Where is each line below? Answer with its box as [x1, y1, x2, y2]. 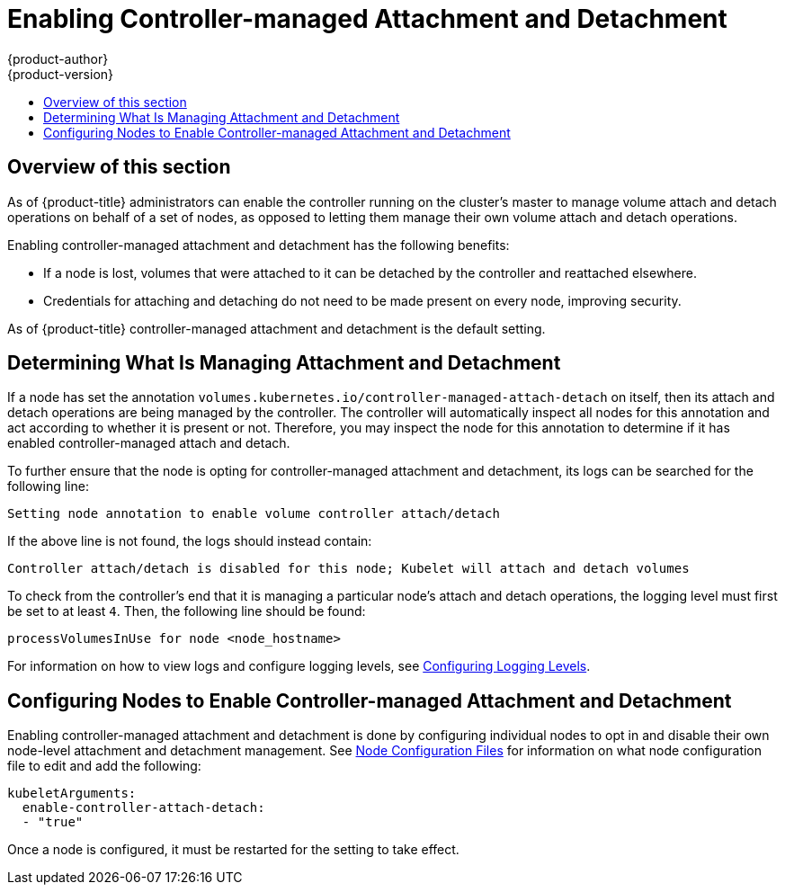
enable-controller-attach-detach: [22, 800, 265, 816]
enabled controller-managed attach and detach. [7, 435, 290, 451]
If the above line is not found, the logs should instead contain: [7, 533, 372, 549]
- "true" [22, 815, 84, 830]
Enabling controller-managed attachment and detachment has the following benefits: [7, 236, 510, 253]
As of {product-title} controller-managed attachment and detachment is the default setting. [7, 320, 546, 336]
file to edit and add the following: [7, 758, 201, 774]
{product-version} [7, 66, 114, 82]
